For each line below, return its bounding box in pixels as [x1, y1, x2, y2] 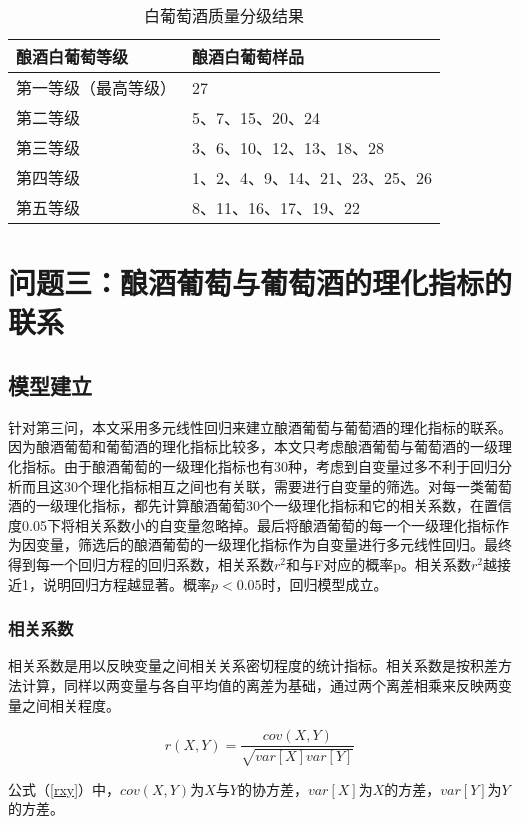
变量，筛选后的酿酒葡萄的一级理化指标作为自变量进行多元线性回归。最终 [35, 534, 512, 555]
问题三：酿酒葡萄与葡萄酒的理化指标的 [8, 262, 513, 303]
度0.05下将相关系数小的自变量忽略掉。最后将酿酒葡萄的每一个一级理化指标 [8, 514, 495, 535]
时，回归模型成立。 [261, 573, 388, 594]
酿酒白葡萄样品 [192, 45, 305, 68]
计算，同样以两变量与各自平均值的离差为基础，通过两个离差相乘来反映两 [21, 674, 498, 695]
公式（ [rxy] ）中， [8, 778, 121, 799]
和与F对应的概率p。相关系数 [286, 553, 471, 574]
